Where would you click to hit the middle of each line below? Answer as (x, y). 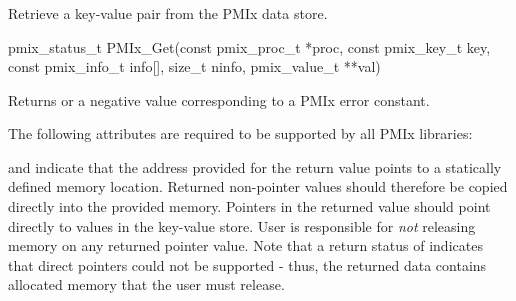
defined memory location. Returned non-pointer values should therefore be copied (258, 186)
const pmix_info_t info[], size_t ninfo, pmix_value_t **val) (194, 66)
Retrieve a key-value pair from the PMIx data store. (168, 12)
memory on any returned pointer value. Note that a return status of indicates (245, 245)
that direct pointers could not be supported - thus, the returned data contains (247, 264)
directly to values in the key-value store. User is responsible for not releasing (242, 225)
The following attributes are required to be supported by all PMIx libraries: (240, 133)
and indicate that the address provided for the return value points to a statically (255, 166)
